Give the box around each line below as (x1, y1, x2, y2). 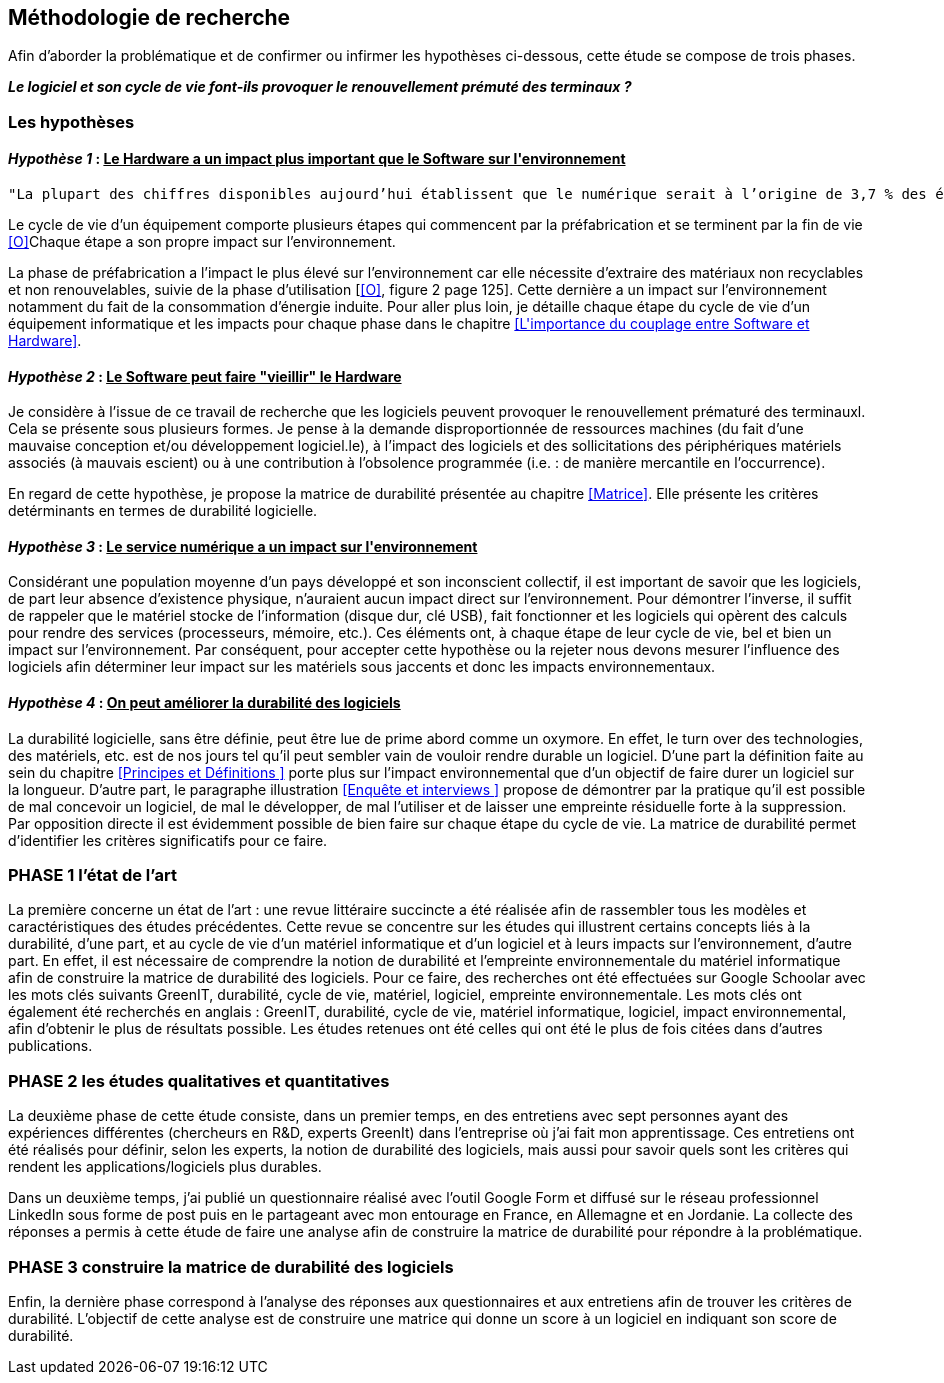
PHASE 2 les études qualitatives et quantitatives (8, 1070, 390, 1091)
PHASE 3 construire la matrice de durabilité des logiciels (8, 1256, 454, 1277)
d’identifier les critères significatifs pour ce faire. (8, 831, 328, 849)
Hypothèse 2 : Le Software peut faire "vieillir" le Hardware (8, 367, 402, 385)
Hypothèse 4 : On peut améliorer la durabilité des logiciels (8, 694, 401, 712)
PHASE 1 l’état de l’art (8, 865, 177, 886)
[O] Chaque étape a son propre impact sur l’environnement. (8, 233, 396, 251)
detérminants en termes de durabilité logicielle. (8, 502, 318, 520)
